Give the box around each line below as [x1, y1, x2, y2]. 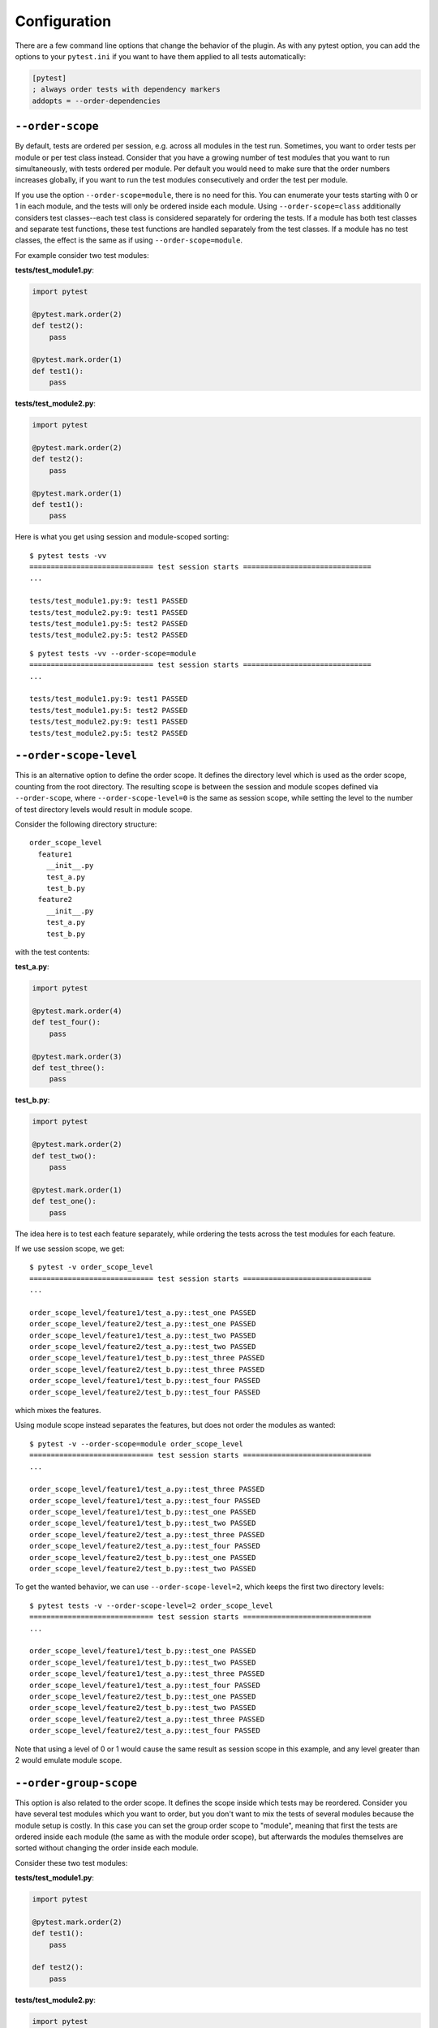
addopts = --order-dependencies [32, 96, 161, 105]
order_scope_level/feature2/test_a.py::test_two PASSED [29, 1343, 256, 1351]
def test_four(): [32, 1018, 101, 1027]
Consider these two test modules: [15, 1858, 128, 1867]
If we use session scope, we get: [15, 1244, 125, 1253]
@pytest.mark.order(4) [32, 1007, 122, 1016]
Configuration [15, 12, 112, 30]
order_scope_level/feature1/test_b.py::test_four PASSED [29, 1376, 261, 1386]
